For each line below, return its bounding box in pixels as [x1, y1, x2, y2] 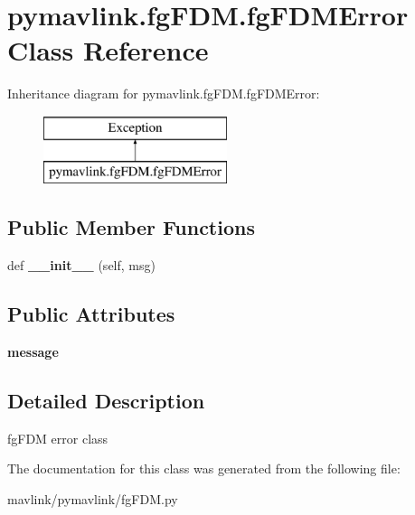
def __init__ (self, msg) [7, 256, 156, 275]
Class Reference [7, 32, 209, 69]
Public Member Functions [7, 213, 255, 241]
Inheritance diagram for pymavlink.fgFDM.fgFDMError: [7, 84, 320, 103]
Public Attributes [7, 300, 175, 328]
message [7, 342, 59, 361]
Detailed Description [7, 387, 205, 415]
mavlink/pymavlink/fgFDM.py [7, 490, 178, 509]
